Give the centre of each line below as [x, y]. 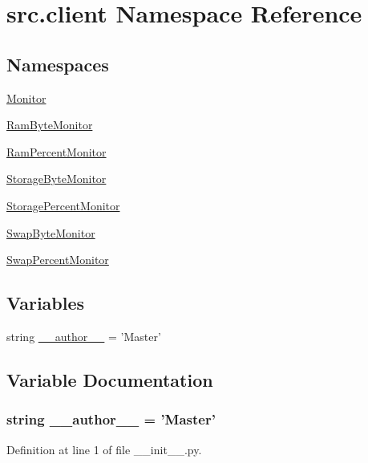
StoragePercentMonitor [63, 205]
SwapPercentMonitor [58, 260]
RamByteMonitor [50, 125]
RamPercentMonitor [57, 151]
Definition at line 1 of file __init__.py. [104, 449]
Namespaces [58, 64]
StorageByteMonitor [57, 179]
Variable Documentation [110, 379]
